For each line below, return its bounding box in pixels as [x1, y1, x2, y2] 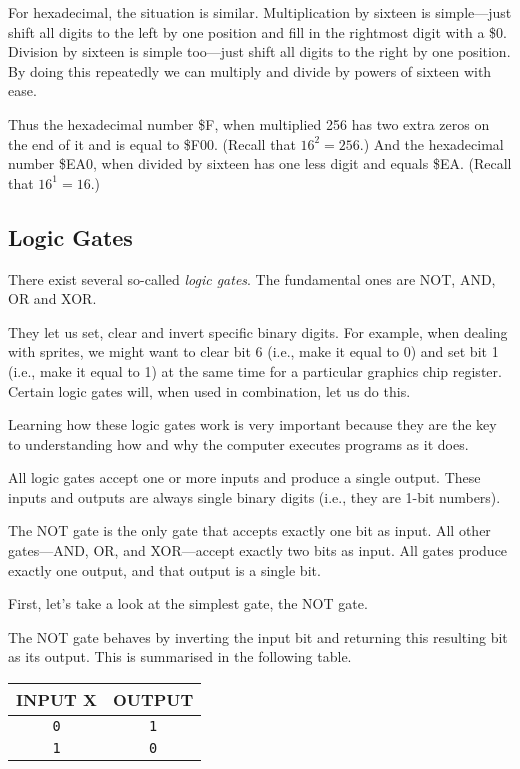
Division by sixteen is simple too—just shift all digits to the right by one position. [8, 41, 511, 62]
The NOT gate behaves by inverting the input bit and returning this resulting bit [8, 626, 508, 647]
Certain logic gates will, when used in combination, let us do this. [8, 380, 411, 401]
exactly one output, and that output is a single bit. [8, 559, 321, 580]
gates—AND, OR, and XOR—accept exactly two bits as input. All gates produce [8, 540, 508, 561]
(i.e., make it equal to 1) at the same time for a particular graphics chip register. [8, 360, 502, 381]
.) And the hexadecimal [359, 133, 504, 154]
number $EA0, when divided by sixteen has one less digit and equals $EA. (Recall [8, 153, 512, 174]
